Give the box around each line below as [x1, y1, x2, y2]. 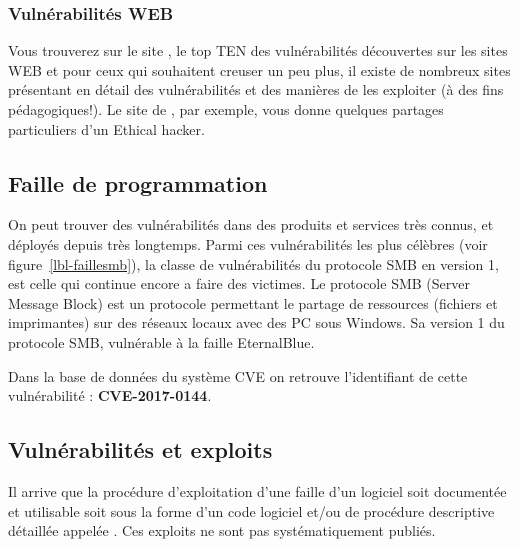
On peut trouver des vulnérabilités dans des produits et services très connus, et [8, 214, 494, 235]
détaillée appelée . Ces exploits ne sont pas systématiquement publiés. [8, 520, 436, 541]
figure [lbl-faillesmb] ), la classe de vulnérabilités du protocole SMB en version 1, [8, 253, 499, 274]
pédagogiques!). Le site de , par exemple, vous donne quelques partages [8, 99, 444, 119]
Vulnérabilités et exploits [8, 434, 273, 465]
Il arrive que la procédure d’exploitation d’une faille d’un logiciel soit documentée [8, 480, 507, 501]
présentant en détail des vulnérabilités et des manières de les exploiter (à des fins [8, 79, 504, 100]
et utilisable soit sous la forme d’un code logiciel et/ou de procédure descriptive [8, 500, 495, 521]
